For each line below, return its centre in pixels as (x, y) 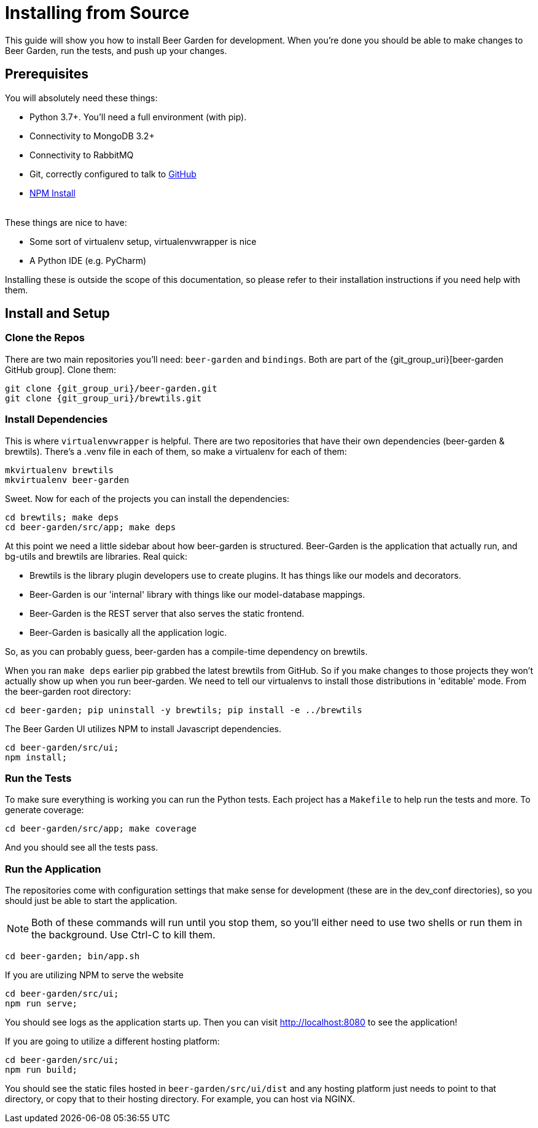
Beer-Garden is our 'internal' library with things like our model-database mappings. (197, 594)
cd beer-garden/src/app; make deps (91, 527)
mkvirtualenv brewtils (60, 470)
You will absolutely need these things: (81, 98)
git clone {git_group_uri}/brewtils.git (103, 398)
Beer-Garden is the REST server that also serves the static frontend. (167, 613)
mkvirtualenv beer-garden (67, 480)
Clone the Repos (45, 338)
